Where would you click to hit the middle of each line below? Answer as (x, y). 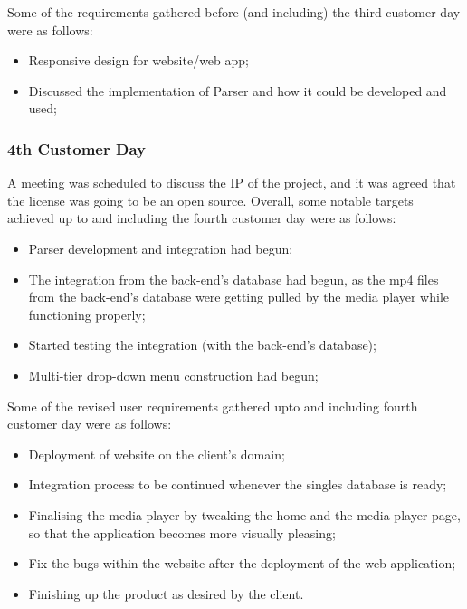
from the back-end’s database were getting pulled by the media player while (238, 297)
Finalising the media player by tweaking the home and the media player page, (244, 514)
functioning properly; (87, 314)
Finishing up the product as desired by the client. (166, 593)
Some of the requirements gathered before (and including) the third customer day (234, 12)
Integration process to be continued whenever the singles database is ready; (238, 484)
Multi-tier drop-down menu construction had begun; (173, 375)
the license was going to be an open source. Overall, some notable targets (210, 200)
